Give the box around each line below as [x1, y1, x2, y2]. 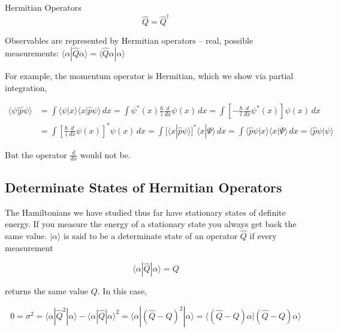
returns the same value [5, 285, 89, 297]
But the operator [5, 148, 67, 161]
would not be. [80, 148, 131, 161]
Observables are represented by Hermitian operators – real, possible [5, 34, 253, 47]
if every [249, 230, 277, 242]
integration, [5, 81, 47, 93]
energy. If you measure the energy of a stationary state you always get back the [5, 218, 297, 230]
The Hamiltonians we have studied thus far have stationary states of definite [5, 206, 286, 218]
